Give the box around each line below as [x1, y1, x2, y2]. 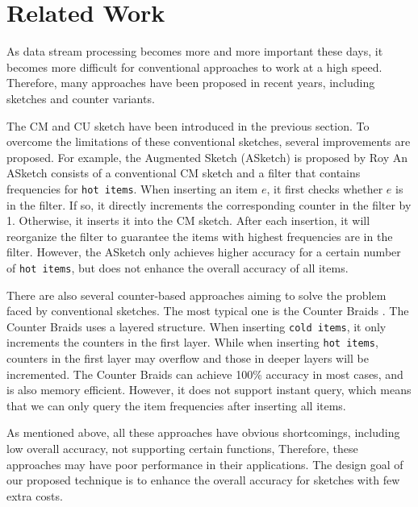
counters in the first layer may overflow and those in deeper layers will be [6, 350, 369, 367]
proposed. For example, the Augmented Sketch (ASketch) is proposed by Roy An [6, 148, 408, 165]
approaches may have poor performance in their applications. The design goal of [6, 455, 403, 472]
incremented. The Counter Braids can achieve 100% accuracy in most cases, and [6, 365, 403, 382]
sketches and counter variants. [6, 89, 155, 106]
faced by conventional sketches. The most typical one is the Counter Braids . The [6, 302, 409, 319]
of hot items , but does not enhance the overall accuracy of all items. [6, 259, 349, 276]
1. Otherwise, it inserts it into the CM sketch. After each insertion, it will [6, 212, 370, 229]
